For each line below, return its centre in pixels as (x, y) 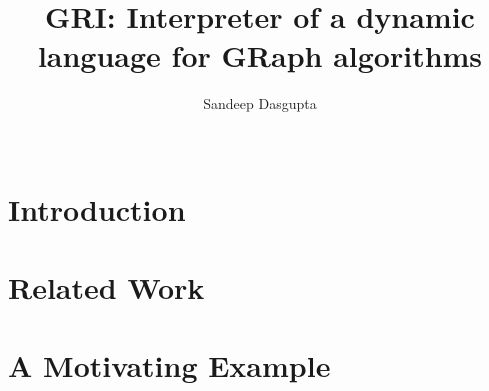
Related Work (106, 286)
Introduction (97, 208)
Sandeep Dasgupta (260, 103)
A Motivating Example (169, 365)
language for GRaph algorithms (260, 55)
